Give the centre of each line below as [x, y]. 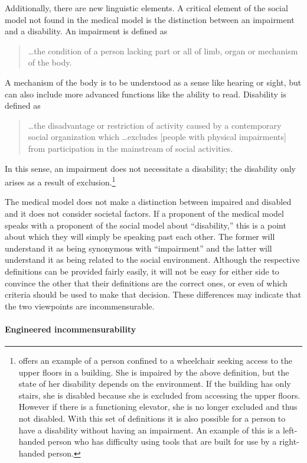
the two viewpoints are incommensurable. [80, 306]
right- [289, 441]
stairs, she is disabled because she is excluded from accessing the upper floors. [159, 395]
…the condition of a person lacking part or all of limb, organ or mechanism [163, 50]
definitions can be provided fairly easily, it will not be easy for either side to [142, 271]
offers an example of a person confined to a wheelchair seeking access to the [155, 361]
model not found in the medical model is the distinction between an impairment [150, 19]
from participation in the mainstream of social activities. [130, 148]
